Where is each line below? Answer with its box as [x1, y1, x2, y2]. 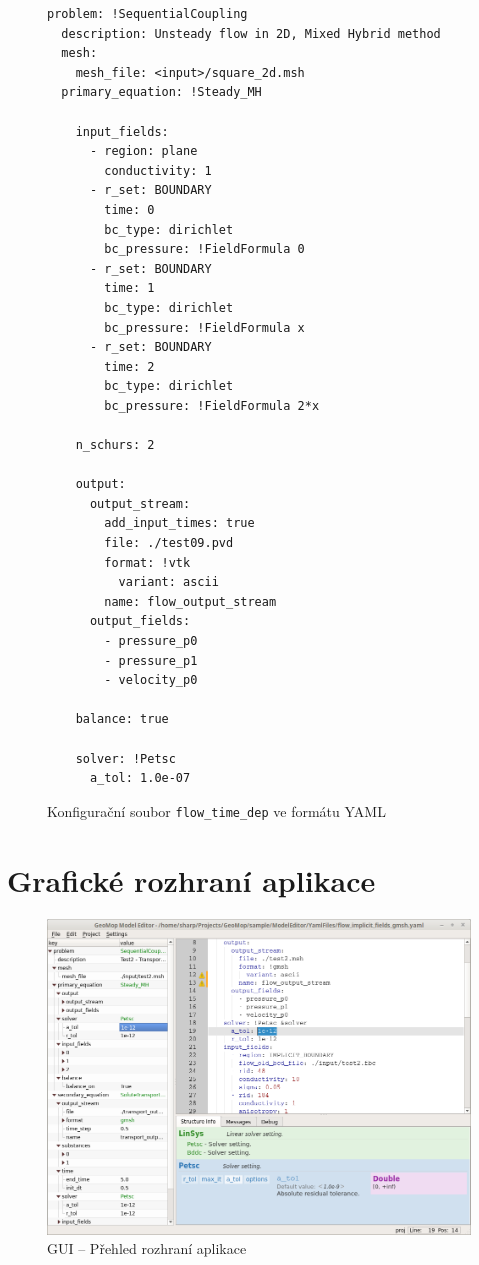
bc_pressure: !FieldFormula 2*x [104, 398, 320, 413]
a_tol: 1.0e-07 [89, 771, 191, 786]
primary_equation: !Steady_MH [61, 85, 262, 100]
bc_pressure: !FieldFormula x [104, 320, 305, 335]
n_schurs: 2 [75, 438, 155, 453]
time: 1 [104, 281, 155, 296]
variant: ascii [118, 575, 219, 590]
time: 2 [104, 359, 155, 374]
